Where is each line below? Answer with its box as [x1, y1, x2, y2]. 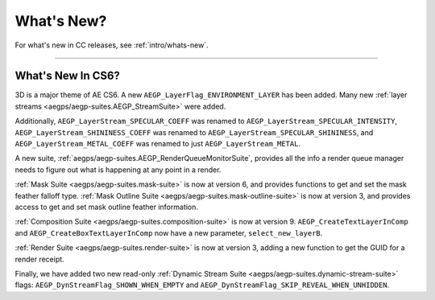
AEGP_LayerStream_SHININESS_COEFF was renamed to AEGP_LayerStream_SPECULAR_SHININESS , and [14, 127, 374, 137]
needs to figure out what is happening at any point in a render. [14, 165, 222, 175]
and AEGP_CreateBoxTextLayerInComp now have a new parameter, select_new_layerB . [14, 228, 323, 237]
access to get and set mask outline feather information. [14, 202, 199, 212]
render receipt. [14, 254, 64, 264]
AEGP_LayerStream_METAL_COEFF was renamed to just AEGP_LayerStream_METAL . [14, 139, 301, 149]
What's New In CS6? [14, 69, 121, 83]
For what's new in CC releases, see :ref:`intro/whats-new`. [14, 40, 209, 50]
